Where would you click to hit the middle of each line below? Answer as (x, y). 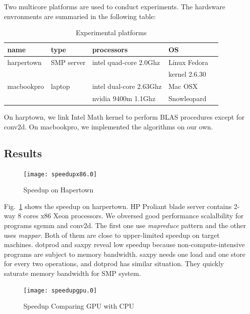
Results (23, 153)
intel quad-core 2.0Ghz (126, 62)
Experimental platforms (111, 32)
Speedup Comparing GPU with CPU (79, 306)
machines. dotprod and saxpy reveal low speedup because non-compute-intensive (125, 244)
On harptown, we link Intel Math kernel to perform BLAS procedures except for (124, 117)
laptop (61, 86)
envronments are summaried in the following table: (80, 16)
